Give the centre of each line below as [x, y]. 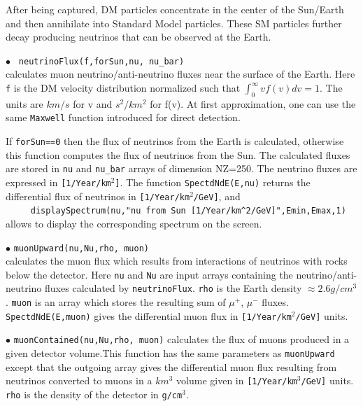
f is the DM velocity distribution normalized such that [123, 88]
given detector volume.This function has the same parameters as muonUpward [170, 353]
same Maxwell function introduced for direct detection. [123, 117]
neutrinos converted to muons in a [79, 380]
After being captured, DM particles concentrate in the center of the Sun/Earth [175, 9]
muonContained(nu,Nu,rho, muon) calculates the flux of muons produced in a [181, 339]
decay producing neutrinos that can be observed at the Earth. [138, 37]
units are [24, 103]
